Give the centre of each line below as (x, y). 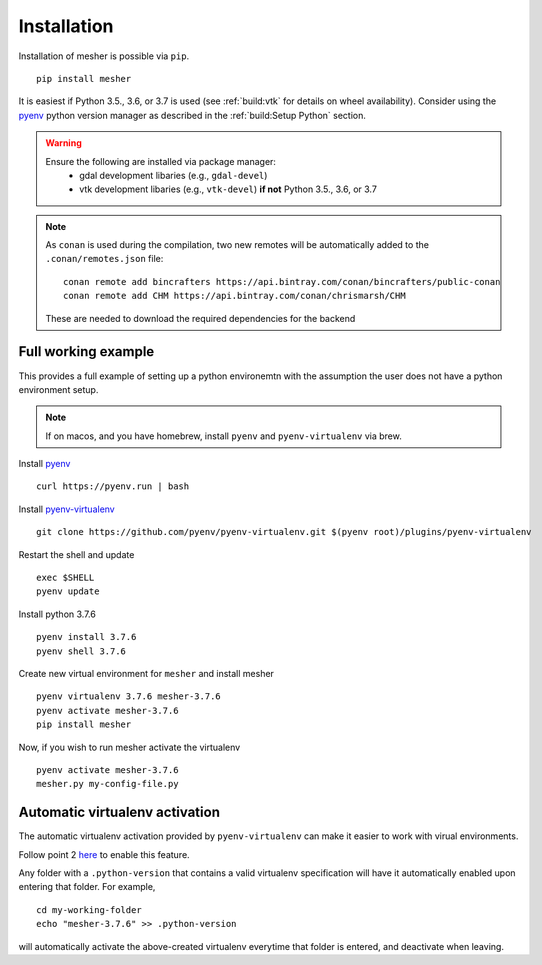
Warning (63, 143)
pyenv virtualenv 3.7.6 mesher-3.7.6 (129, 696)
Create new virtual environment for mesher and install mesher (146, 673)
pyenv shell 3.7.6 (81, 651)
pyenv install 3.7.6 (86, 637)
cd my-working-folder (89, 909)
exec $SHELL (65, 578)
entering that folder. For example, (87, 887)
